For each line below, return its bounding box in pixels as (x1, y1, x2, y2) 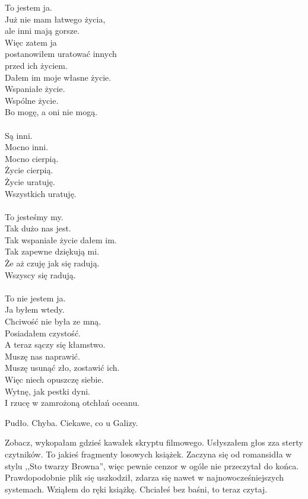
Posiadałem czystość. (5, 326, 81, 339)
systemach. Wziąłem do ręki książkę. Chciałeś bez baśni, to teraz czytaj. (5, 482, 268, 495)
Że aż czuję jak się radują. (5, 257, 100, 269)
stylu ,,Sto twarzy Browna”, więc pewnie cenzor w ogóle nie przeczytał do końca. (5, 459, 299, 472)
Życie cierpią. (5, 164, 53, 176)
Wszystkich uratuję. (5, 187, 77, 199)
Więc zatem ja (5, 36, 57, 48)
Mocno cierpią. (5, 152, 59, 164)
